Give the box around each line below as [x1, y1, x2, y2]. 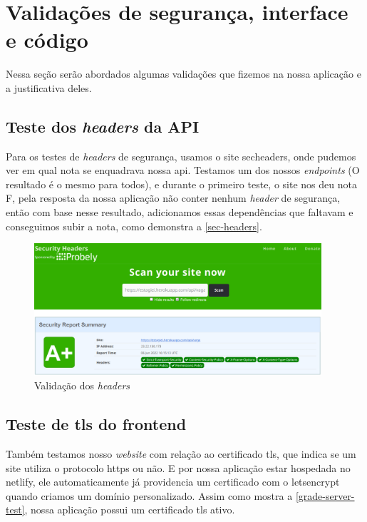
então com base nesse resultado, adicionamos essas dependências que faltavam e [6, 205, 353, 220]
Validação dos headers [34, 378, 130, 393]
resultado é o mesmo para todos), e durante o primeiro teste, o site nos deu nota [6, 176, 357, 191]
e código [6, 25, 88, 54]
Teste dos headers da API [6, 115, 200, 137]
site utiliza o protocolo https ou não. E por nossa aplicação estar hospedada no [6, 460, 351, 475]
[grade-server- [295, 488, 355, 503]
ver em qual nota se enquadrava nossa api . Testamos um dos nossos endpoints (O [6, 163, 360, 178]
